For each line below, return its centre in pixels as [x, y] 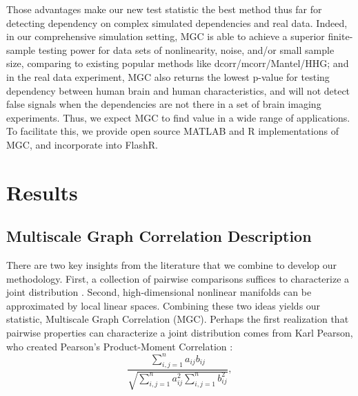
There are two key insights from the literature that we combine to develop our [172, 265]
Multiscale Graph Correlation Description [159, 236]
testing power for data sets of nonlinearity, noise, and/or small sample [186, 49]
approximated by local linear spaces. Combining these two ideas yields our [163, 305]
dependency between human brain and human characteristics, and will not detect [178, 90]
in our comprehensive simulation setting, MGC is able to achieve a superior [166, 36]
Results [42, 192]
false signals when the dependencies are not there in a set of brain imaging [164, 104]
